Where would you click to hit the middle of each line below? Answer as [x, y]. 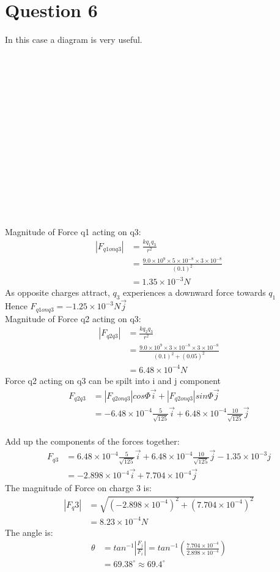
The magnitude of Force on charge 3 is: [78, 488]
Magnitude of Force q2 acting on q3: [73, 318]
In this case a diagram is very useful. [74, 40]
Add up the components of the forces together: [92, 441]
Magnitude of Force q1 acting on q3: [73, 231]
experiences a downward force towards [194, 292]
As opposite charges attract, [57, 292]
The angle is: [29, 532]
